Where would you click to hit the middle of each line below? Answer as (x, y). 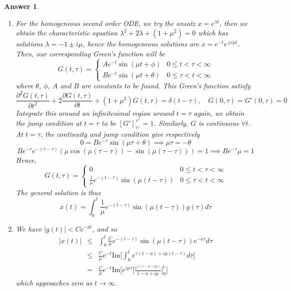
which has (213, 33)
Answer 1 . (21, 6)
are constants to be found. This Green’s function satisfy (166, 86)
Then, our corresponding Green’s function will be (90, 53)
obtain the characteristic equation (67, 33)
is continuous (219, 123)
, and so (105, 228)
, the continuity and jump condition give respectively (120, 134)
